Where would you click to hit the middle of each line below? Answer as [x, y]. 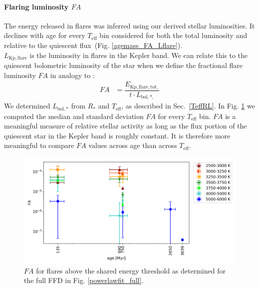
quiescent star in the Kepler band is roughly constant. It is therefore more [117, 135]
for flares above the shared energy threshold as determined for [131, 270]
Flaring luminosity [36, 6]
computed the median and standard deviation [74, 116]
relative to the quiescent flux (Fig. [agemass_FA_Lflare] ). [93, 45]
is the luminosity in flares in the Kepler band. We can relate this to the [139, 55]
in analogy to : [72, 75]
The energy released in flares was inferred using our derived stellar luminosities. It [129, 25]
